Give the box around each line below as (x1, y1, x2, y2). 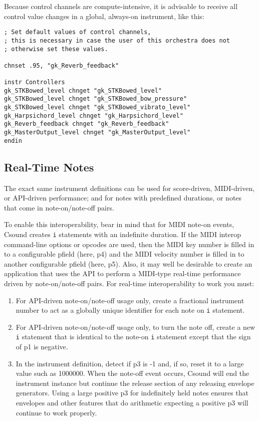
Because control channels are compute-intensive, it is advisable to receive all (4, 1, 238, 11)
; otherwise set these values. (4, 45, 108, 53)
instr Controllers (4, 79, 65, 86)
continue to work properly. (16, 407, 97, 417)
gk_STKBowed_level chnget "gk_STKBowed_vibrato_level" (4, 104, 191, 111)
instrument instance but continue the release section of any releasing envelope (16, 377, 254, 388)
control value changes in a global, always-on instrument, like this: (4, 11, 204, 21)
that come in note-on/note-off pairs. (4, 202, 114, 213)
